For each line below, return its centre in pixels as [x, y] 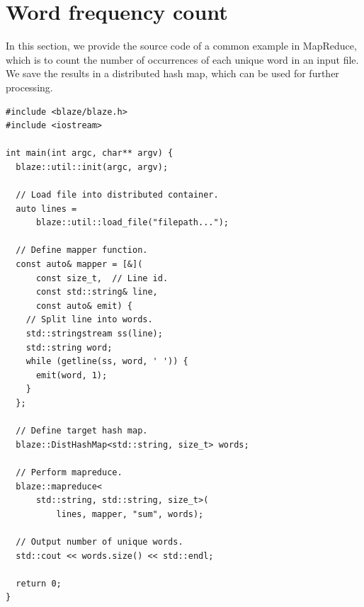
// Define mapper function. [82, 250]
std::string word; [69, 347]
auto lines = [46, 209]
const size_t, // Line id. [102, 278]
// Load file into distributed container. [117, 195]
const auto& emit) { [84, 306]
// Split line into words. [89, 320]
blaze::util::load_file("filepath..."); [132, 223]
